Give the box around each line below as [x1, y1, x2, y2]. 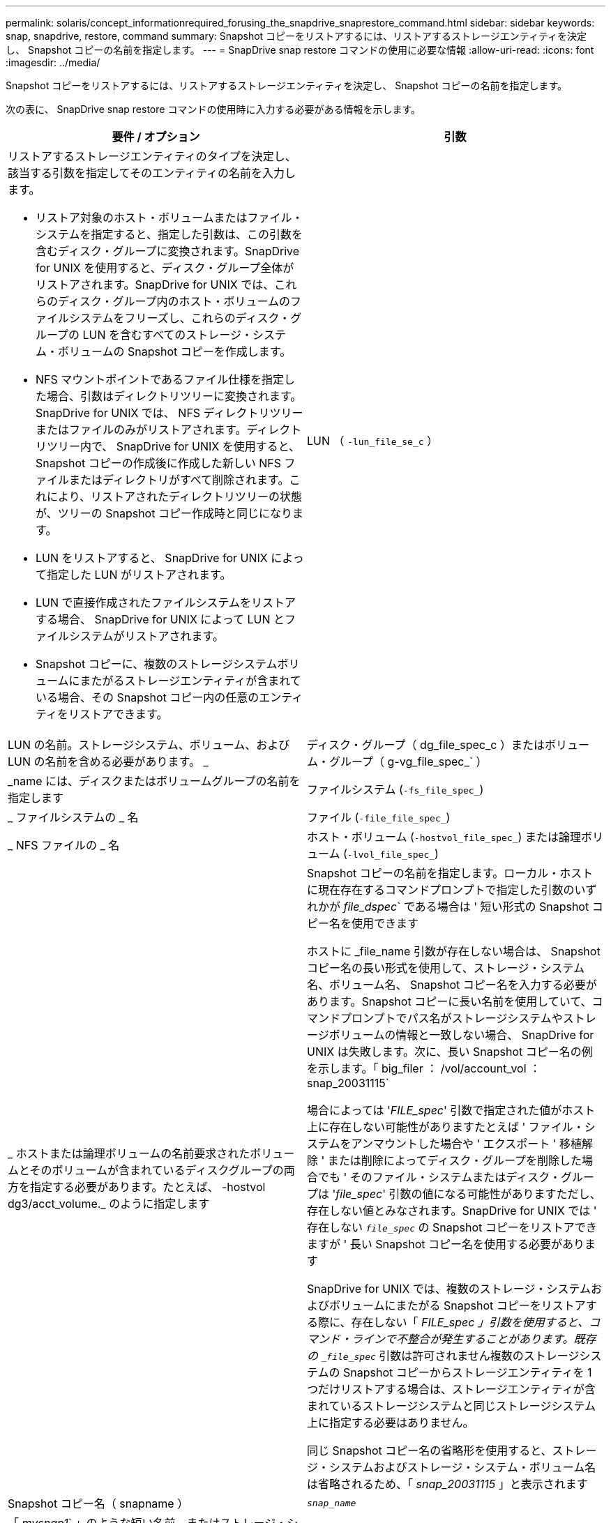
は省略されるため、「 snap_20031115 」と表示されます [307, 1477, 588, 1491]
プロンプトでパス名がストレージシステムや [340, 1011, 563, 1025]
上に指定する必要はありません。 [307, 1416, 474, 1430]
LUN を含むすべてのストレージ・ [82, 328, 252, 342]
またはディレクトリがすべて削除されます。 [69, 473, 289, 487]
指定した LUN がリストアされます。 [47, 568, 232, 582]
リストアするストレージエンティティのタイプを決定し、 [8, 149, 296, 163]
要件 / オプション [112, 130, 200, 144]
